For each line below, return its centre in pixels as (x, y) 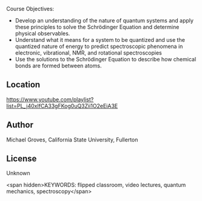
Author (20, 125)
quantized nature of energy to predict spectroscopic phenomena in (99, 46)
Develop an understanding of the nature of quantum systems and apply (104, 20)
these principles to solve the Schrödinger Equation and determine (97, 27)
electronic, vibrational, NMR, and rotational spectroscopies (88, 53)
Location (23, 85)
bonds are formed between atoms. (58, 66)
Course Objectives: (30, 9)
